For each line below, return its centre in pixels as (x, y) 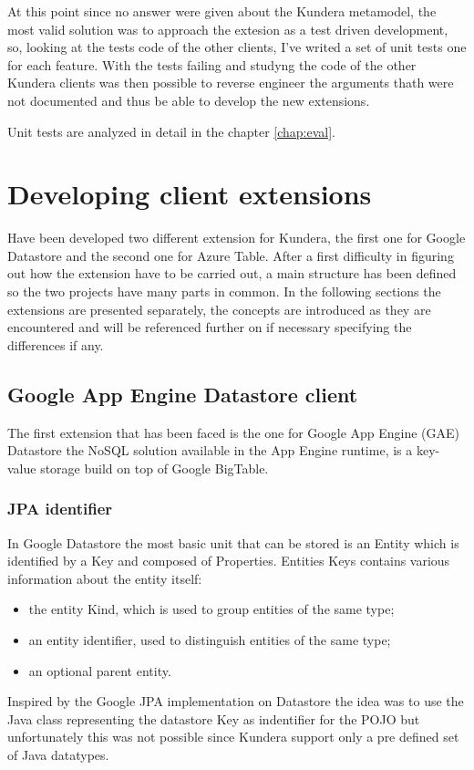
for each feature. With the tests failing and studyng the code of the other (212, 64)
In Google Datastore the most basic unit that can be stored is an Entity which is (233, 542)
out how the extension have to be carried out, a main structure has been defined (232, 273)
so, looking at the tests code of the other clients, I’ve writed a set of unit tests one (237, 47)
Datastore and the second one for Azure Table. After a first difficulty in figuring (231, 255)
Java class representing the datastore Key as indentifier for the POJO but (214, 718)
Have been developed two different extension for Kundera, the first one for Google (237, 238)
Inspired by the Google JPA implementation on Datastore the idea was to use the (236, 701)
